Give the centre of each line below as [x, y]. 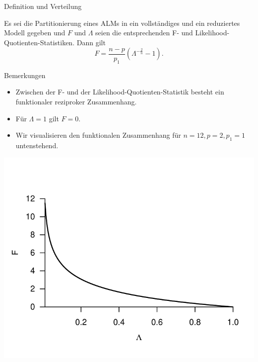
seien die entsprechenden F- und [144, 33]
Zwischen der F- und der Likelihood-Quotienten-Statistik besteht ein [120, 92]
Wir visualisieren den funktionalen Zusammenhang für [98, 135]
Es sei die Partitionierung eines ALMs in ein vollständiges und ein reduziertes [122, 23]
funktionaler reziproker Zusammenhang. [76, 101]
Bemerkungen [25, 75]
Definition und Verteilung [43, 6]
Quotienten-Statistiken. [39, 42]
